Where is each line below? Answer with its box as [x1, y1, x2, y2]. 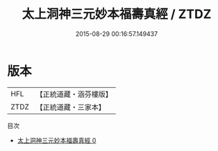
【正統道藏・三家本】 [35, 102, 106, 112]
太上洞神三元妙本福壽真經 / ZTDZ [22, 6, 212, 22]
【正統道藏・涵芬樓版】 [35, 89, 113, 99]
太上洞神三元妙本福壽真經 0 [17, 136, 97, 144]
